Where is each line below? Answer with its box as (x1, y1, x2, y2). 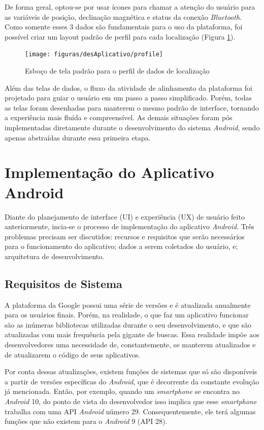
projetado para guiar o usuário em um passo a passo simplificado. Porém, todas (5, 92, 252, 103)
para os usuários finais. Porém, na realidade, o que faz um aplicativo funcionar (5, 309, 249, 320)
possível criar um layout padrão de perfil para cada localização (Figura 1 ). (5, 31, 236, 42)
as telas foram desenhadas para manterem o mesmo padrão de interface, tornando (5, 102, 259, 113)
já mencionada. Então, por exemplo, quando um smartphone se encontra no (5, 386, 240, 397)
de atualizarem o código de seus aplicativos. (5, 349, 141, 360)
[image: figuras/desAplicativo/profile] (25, 51, 163, 58)
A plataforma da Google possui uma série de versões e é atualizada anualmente (5, 299, 251, 310)
